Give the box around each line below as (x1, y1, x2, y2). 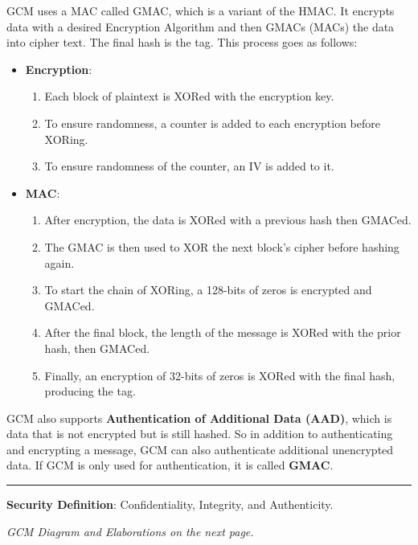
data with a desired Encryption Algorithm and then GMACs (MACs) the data (6, 18, 395, 35)
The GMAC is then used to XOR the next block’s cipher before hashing (44, 238, 400, 255)
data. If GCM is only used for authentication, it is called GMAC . (6, 457, 334, 473)
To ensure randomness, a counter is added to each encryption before (44, 114, 380, 131)
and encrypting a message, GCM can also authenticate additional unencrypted (6, 441, 394, 457)
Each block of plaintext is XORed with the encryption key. (44, 88, 334, 104)
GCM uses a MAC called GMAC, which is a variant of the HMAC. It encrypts (6, 2, 395, 18)
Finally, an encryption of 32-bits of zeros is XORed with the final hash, (44, 367, 395, 383)
